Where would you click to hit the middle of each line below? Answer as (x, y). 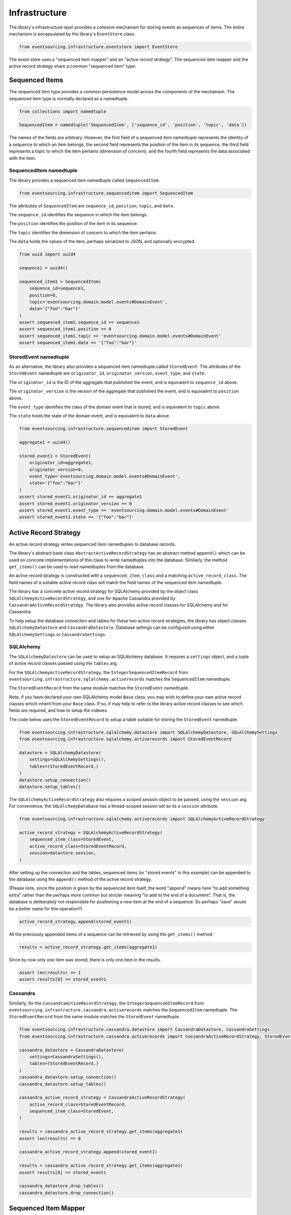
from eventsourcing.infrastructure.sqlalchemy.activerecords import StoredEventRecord (125, 739)
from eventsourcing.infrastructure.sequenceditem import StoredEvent (104, 429)
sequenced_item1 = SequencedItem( (60, 281)
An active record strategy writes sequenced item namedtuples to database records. (93, 544)
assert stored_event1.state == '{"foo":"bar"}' (77, 517)
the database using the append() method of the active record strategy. (81, 879)
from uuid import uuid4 (48, 254)
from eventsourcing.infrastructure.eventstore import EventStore (98, 47)
